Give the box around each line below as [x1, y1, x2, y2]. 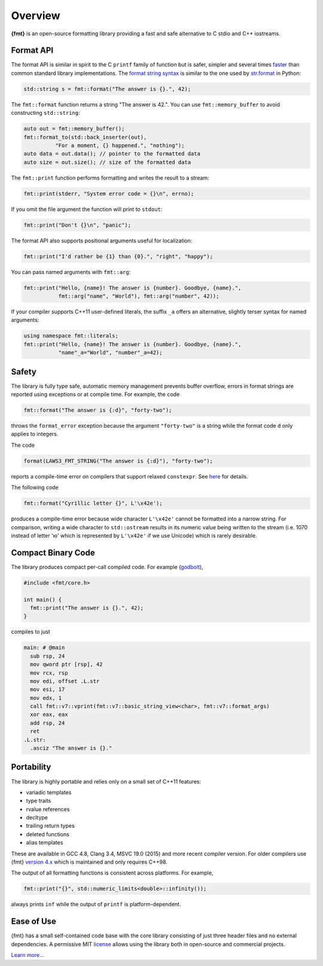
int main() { [23, 596, 62, 603]
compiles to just [11, 628, 50, 635]
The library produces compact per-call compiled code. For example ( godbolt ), [11, 563, 203, 571]
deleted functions [26, 830, 70, 837]
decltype [26, 814, 48, 821]
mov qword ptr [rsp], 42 [30, 661, 103, 668]
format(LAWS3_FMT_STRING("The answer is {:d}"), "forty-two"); [23, 458, 214, 464]
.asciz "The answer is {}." [30, 745, 112, 752]
